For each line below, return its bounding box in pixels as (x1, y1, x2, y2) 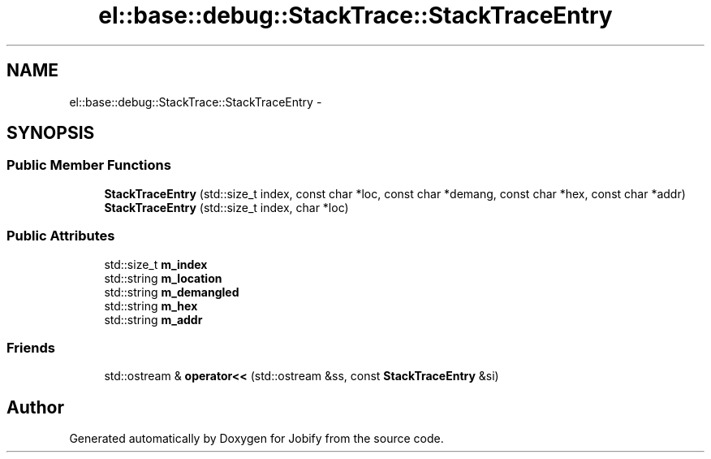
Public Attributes (6, 227, 115, 245)
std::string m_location (104, 271, 222, 285)
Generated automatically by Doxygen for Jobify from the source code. (69, 431, 444, 446)
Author (6, 396, 64, 418)
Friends (6, 339, 55, 356)
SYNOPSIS (6, 123, 95, 144)
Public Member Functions (6, 157, 171, 174)
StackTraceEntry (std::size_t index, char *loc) (104, 200, 349, 214)
